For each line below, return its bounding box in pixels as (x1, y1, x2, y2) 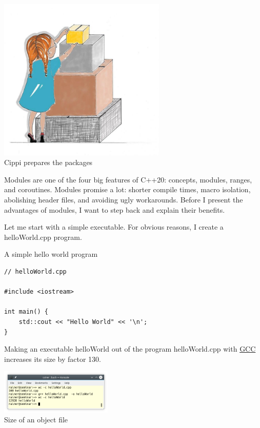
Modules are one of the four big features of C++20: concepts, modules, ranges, (4, 174, 252, 185)
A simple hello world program (4, 249, 98, 259)
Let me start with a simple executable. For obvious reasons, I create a (4, 221, 224, 232)
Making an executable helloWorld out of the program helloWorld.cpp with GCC (4, 343, 256, 354)
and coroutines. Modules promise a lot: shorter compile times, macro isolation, (4, 184, 251, 195)
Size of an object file (4, 414, 68, 425)
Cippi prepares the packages (4, 157, 93, 168)
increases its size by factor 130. (4, 353, 101, 364)
